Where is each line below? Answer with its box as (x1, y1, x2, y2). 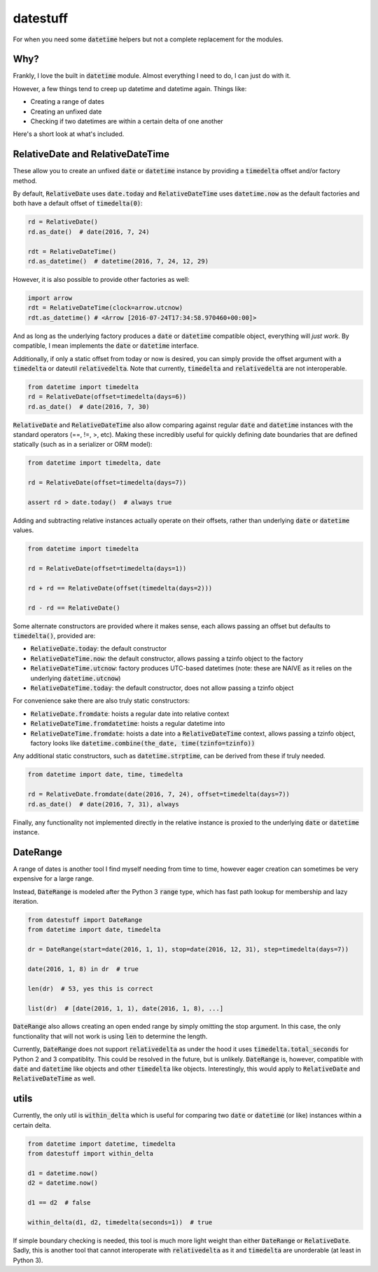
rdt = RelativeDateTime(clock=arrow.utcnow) (27, 304, 183, 312)
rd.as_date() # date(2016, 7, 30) (27, 402, 150, 410)
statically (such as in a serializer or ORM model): (13, 440, 153, 449)
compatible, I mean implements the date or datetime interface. (13, 341, 199, 350)
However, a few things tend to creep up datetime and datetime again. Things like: (13, 84, 247, 93)
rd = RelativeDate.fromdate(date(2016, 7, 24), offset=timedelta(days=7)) (27, 790, 290, 799)
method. (13, 176, 38, 185)
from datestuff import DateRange (27, 916, 143, 923)
